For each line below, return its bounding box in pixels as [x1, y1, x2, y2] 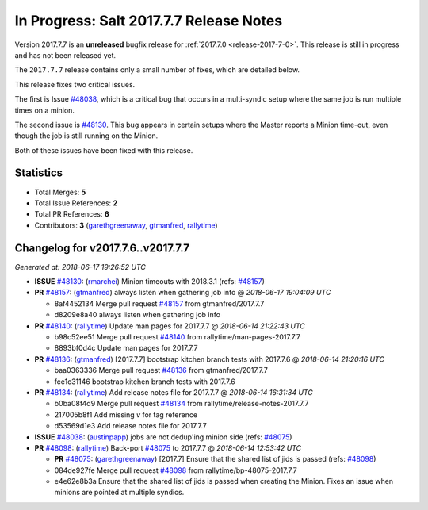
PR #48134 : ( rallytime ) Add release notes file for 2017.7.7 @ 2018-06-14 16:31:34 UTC [34, 387, 313, 397]
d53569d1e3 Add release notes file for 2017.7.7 [54, 421, 208, 431]
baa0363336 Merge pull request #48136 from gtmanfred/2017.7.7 [54, 366, 269, 375]
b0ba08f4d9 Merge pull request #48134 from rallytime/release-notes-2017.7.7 [54, 399, 309, 408]
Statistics [14, 167, 63, 180]
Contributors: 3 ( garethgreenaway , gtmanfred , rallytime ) [34, 220, 218, 230]
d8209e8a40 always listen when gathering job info [54, 310, 221, 320]
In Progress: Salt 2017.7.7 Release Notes [14, 12, 283, 29]
